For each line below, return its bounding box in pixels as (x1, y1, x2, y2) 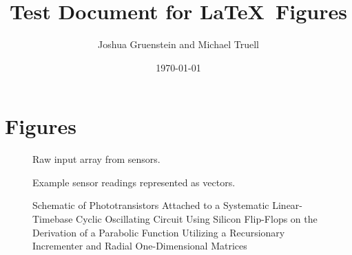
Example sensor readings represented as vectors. (32, 175, 236, 189)
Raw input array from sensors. (32, 152, 161, 166)
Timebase (32, 212, 73, 226)
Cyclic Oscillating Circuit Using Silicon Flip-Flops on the (76, 212, 318, 226)
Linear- (272, 198, 303, 212)
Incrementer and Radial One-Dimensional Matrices (32, 239, 247, 253)
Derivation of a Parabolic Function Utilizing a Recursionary (32, 225, 285, 239)
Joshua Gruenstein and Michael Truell (98, 37, 259, 52)
